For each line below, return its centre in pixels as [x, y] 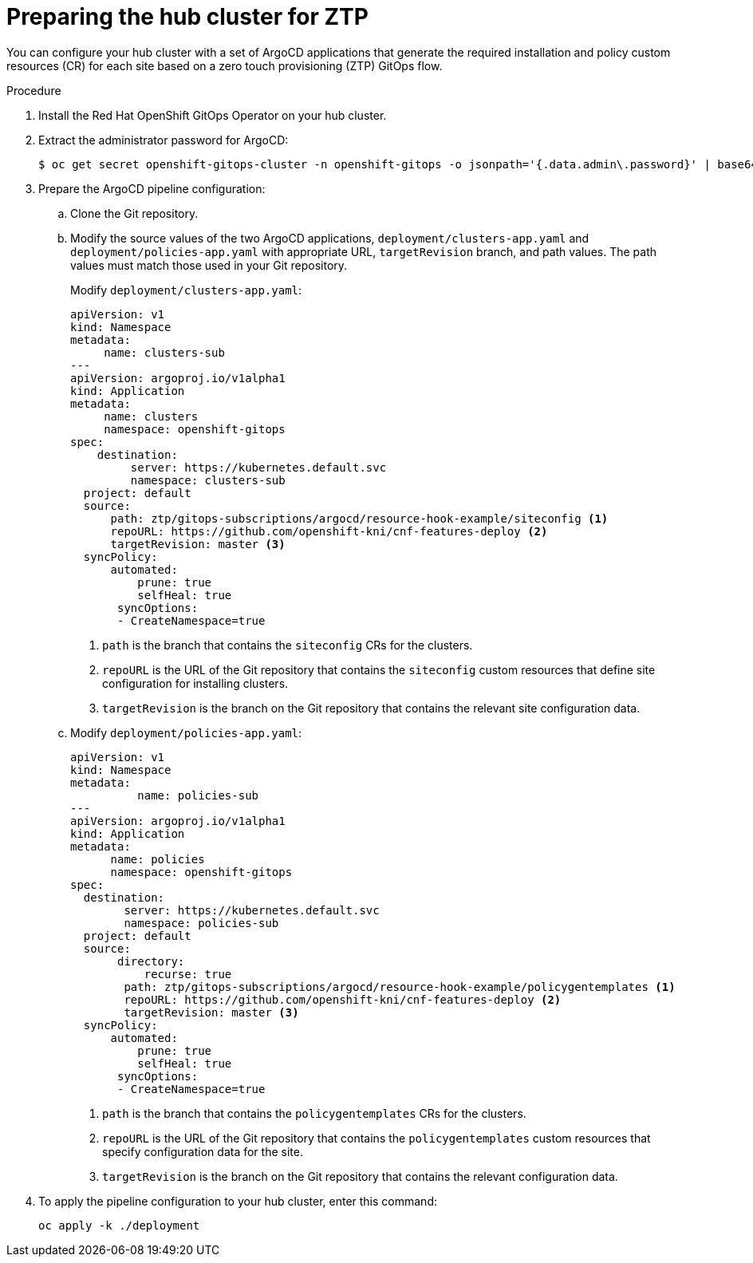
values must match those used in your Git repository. [209, 265]
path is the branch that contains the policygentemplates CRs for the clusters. [314, 1113]
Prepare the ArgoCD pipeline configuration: [152, 188]
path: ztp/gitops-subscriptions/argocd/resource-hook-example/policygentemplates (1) [400, 987]
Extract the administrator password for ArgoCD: [164, 140]
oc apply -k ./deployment [119, 1225]
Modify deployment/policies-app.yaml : [186, 732]
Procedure [34, 90]
